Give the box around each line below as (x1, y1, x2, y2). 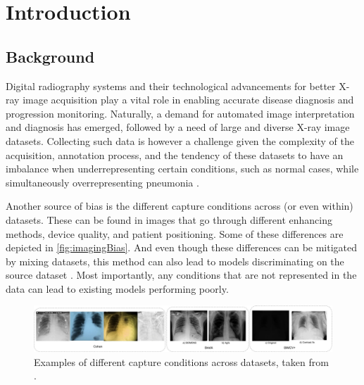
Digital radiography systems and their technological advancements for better (6, 78, 336, 93)
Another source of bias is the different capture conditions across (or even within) (6, 198, 353, 213)
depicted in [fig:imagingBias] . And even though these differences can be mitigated (6, 240, 358, 255)
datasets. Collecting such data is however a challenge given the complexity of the (6, 133, 354, 148)
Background (6, 45, 95, 67)
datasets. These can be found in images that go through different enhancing (6, 212, 332, 227)
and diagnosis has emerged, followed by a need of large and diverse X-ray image (6, 120, 350, 134)
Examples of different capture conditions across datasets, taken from (34, 354, 329, 369)
